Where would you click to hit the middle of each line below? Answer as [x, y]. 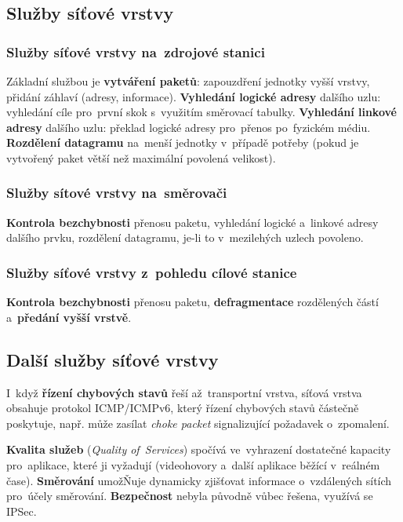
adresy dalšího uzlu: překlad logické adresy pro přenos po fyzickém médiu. [189, 127]
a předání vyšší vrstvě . [69, 317]
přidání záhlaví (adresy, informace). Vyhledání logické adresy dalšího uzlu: [194, 96]
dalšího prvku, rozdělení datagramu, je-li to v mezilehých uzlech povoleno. [185, 237]
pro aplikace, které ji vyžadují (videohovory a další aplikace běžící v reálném [193, 464]
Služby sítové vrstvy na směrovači [117, 193]
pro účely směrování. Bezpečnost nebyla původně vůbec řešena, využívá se [190, 496]
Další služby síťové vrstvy [113, 359]
